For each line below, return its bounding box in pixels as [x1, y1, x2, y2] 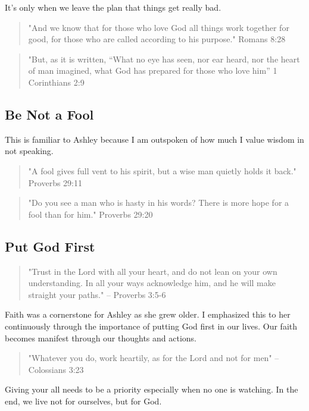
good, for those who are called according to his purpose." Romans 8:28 [28, 33, 286, 45]
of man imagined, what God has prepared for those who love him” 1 [28, 64, 277, 77]
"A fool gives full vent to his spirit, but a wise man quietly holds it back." [28, 164, 296, 177]
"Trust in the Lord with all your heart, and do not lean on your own [28, 265, 277, 277]
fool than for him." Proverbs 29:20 [28, 208, 153, 220]
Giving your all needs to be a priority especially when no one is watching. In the [5, 383, 298, 396]
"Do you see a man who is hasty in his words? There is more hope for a [28, 196, 289, 209]
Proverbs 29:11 [28, 176, 82, 189]
